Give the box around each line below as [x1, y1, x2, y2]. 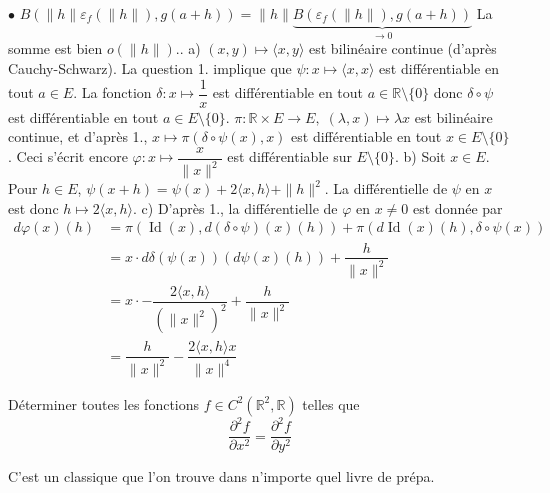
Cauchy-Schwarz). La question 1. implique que [8, 58, 292, 79]
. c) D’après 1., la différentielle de [133, 197, 338, 218]
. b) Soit [394, 146, 446, 167]
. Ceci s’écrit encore [8, 146, 128, 167]
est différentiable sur [227, 146, 352, 167]
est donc [8, 197, 59, 218]
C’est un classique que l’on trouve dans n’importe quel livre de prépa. [8, 466, 435, 487]
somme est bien [8, 38, 103, 59]
